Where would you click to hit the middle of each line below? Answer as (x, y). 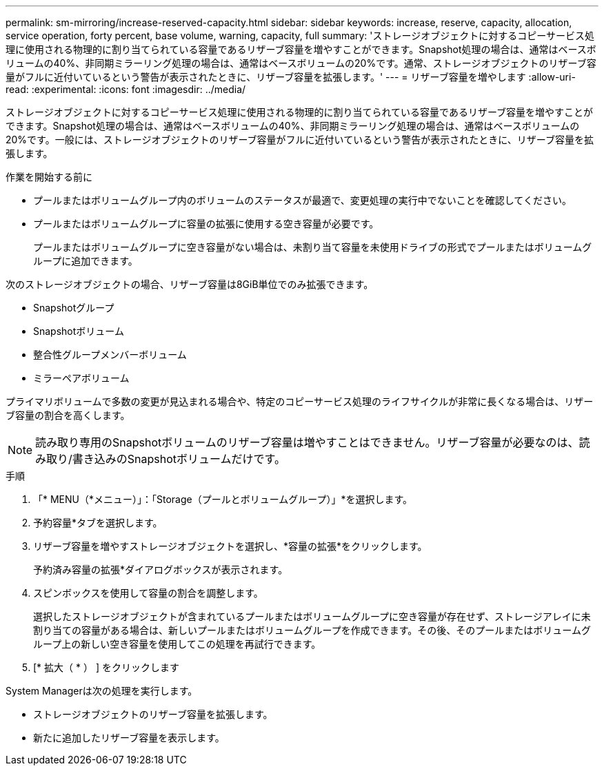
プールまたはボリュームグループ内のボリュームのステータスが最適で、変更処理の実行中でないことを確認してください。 (302, 200)
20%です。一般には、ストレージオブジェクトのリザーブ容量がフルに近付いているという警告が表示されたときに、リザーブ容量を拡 (300, 140)
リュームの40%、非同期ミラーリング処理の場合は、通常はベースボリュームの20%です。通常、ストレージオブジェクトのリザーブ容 (301, 63)
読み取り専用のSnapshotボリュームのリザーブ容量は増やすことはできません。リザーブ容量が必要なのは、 (307, 442)
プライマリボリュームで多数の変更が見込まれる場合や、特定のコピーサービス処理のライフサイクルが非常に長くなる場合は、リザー (300, 401)
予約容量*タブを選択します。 (98, 523)
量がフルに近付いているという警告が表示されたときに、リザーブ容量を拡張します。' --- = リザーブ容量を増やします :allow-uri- (291, 77)
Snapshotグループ (74, 308)
